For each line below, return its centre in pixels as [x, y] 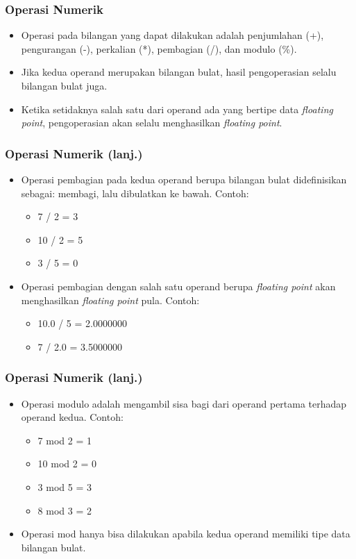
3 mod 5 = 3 [65, 486]
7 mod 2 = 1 [65, 440]
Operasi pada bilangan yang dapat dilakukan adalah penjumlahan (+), [172, 35]
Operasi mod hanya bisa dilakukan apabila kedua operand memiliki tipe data [186, 534]
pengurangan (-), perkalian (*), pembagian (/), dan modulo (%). [159, 48]
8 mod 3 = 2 [65, 510]
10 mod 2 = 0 [67, 464]
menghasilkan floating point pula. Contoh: [110, 300]
